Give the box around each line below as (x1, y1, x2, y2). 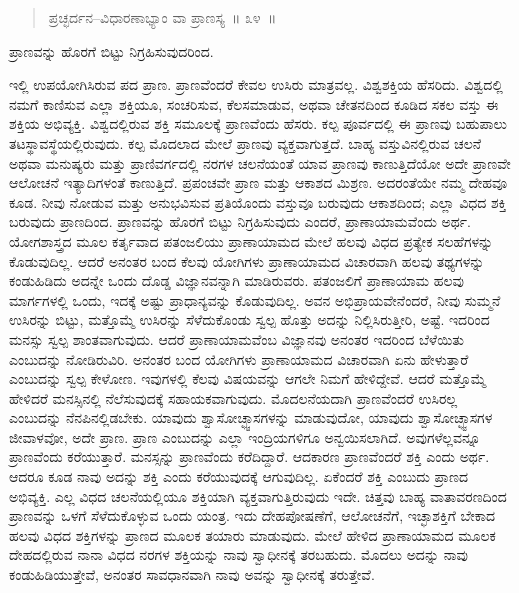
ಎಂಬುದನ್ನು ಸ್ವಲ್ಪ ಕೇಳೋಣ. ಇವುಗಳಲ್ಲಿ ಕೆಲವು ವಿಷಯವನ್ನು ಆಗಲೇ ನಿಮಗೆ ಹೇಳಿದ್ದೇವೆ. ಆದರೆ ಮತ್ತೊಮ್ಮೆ (9, 368, 486, 389)
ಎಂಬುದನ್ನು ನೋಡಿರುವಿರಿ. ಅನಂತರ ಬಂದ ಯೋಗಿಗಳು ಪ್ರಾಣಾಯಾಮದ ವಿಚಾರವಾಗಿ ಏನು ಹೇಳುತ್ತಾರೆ (9, 348, 469, 369)
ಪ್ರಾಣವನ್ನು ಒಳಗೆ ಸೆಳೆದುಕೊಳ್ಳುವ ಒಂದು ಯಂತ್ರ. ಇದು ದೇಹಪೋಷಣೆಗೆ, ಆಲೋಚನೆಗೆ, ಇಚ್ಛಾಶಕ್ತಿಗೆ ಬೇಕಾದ (9, 505, 496, 526)
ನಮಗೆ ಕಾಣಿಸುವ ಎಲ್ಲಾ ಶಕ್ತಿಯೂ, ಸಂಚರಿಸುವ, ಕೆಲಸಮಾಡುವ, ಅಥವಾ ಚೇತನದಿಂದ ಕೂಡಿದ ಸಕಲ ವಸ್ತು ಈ (9, 93, 499, 114)
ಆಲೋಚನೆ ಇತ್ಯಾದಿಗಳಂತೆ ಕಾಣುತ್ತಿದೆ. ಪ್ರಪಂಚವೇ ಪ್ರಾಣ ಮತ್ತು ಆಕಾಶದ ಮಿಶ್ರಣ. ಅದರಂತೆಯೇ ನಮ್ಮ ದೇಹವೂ (9, 172, 508, 193)
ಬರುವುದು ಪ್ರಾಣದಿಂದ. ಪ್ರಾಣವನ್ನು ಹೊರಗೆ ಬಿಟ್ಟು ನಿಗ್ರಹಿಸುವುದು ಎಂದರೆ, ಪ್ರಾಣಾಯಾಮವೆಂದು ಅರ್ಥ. (9, 211, 471, 232)
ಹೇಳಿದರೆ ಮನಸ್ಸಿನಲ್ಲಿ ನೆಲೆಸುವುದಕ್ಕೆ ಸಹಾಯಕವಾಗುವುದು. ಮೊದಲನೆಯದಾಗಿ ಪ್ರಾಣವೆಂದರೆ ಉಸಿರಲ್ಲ (9, 387, 458, 408)
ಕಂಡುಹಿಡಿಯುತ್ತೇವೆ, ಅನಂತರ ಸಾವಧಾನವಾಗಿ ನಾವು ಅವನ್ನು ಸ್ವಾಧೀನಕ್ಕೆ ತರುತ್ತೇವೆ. (9, 564, 375, 585)
